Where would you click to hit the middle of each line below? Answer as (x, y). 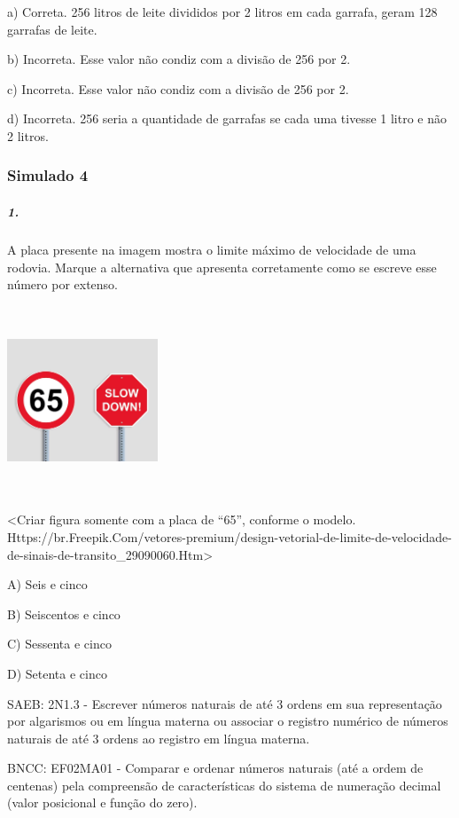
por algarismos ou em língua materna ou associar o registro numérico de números (228, 721)
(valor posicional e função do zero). (102, 802)
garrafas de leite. (52, 29)
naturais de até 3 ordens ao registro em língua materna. (159, 738)
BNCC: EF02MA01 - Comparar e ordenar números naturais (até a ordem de (215, 768)
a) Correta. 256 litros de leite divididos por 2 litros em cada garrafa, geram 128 (222, 12)
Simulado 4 (48, 175)
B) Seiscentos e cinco (64, 613)
